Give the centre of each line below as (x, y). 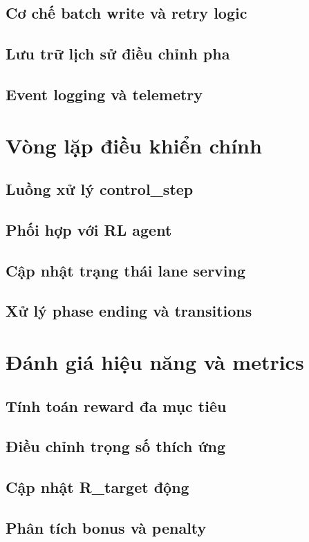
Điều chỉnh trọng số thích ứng (116, 446)
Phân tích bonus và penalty (106, 527)
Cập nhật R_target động (97, 487)
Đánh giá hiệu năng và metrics (155, 362)
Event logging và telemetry (104, 94)
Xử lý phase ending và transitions (129, 311)
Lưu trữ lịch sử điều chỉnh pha (118, 54)
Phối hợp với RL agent (89, 229)
